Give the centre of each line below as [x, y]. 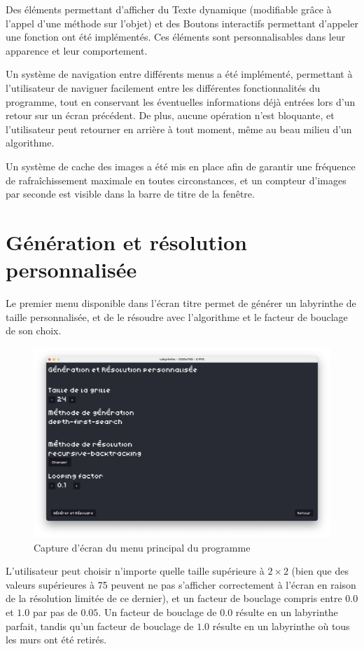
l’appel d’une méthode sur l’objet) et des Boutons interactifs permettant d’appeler [182, 23]
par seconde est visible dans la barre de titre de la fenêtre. [130, 194]
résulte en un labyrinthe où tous [281, 626]
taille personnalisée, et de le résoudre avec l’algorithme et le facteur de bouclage [177, 316]
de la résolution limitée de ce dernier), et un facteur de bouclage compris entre [174, 598]
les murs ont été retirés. [56, 640]
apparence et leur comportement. [77, 50]
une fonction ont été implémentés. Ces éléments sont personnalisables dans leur [176, 37]
